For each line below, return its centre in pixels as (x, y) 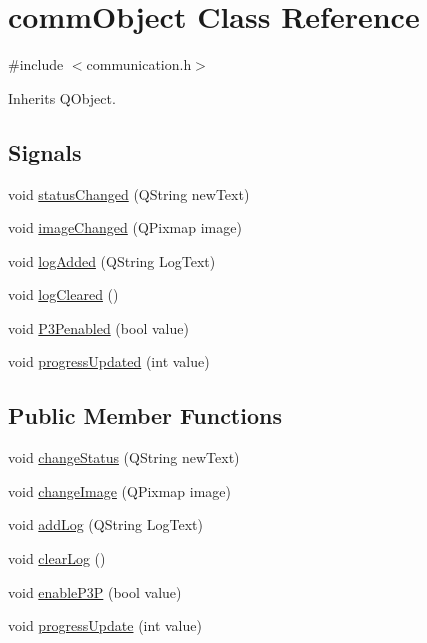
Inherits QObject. (62, 97)
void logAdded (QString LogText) (112, 260)
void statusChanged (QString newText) (129, 193)
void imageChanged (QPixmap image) (125, 227)
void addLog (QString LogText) (105, 524)
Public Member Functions (145, 415)
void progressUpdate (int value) (105, 625)
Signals (45, 151)
